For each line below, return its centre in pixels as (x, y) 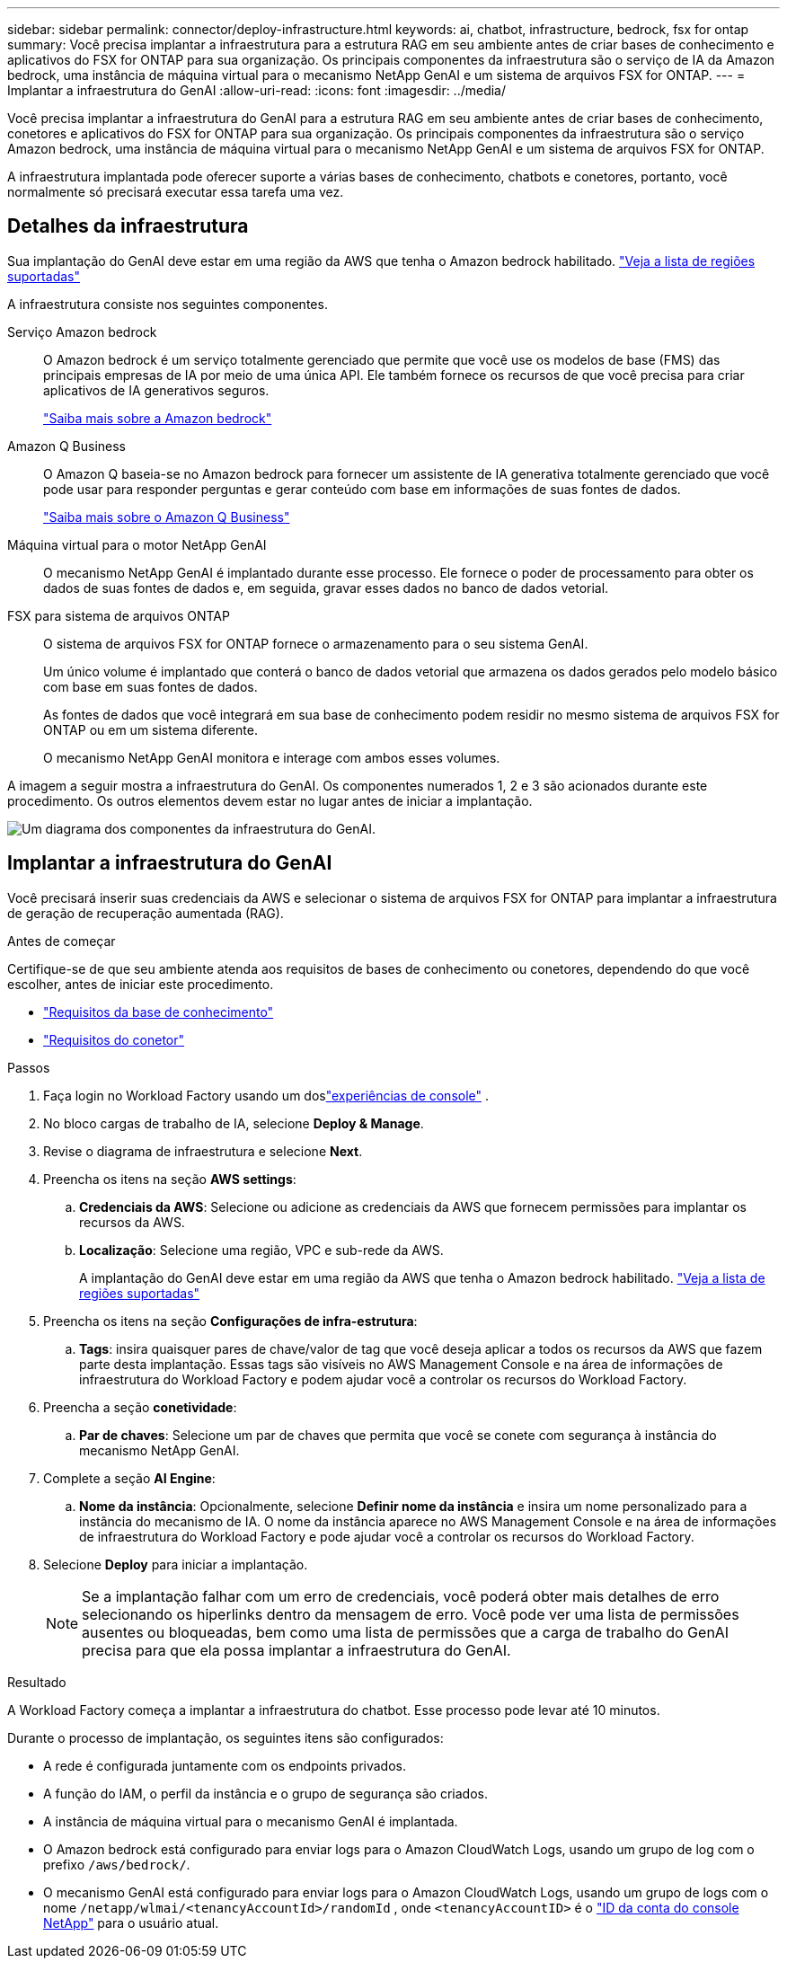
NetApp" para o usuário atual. (131, 1922)
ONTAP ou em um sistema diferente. (150, 729)
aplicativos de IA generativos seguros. (156, 390)
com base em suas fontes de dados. (150, 686)
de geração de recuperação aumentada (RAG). (146, 913)
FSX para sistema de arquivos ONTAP (119, 615)
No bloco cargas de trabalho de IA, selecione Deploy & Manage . (234, 1123)
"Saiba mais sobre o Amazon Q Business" (167, 517)
